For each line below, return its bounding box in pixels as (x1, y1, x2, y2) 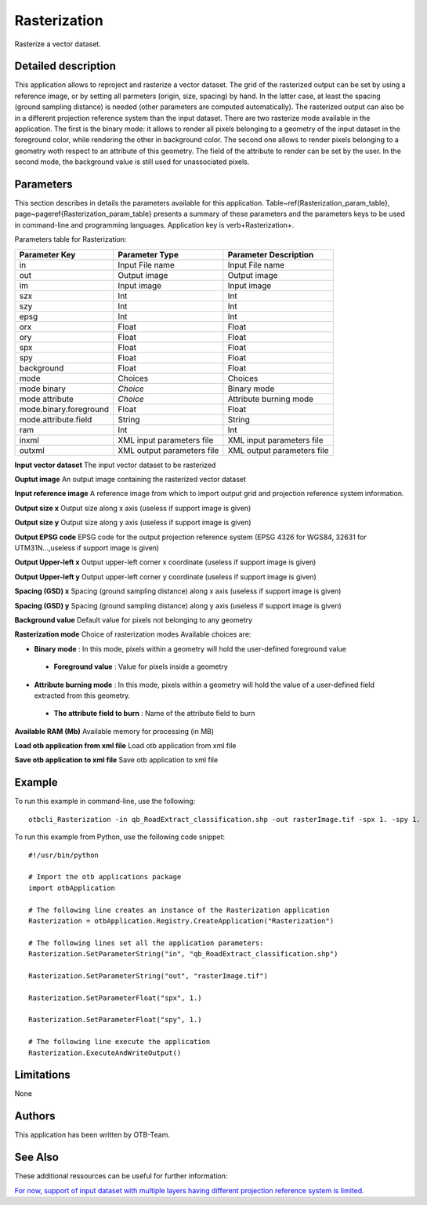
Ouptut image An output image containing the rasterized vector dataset (14, 475, 247, 484)
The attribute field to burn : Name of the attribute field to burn (53, 709, 255, 718)
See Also (14, 1151, 59, 1164)
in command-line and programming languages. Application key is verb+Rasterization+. (14, 220, 295, 229)
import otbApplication (28, 883, 116, 893)
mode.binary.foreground (19, 403, 110, 414)
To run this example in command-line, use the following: (14, 797, 196, 806)
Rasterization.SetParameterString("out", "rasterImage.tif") (28, 971, 268, 980)
